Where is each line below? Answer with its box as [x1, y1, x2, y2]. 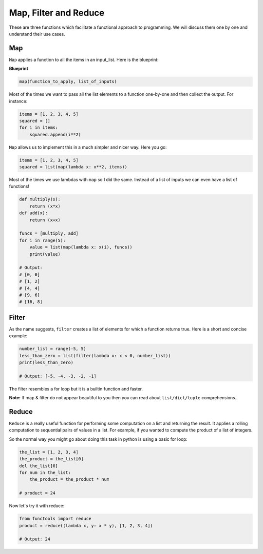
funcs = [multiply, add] [19, 231, 79, 236]
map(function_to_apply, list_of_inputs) [19, 79, 117, 84]
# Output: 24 [19, 536, 51, 542]
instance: [9, 98, 28, 104]
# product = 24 [19, 491, 56, 496]
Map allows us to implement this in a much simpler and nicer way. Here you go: [9, 144, 167, 150]
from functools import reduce [19, 516, 92, 522]
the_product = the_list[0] [19, 456, 84, 462]
